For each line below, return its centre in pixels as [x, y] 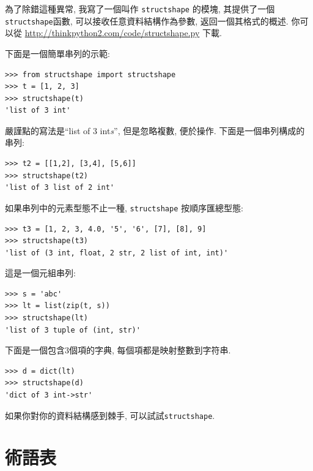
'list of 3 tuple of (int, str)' [73, 330]
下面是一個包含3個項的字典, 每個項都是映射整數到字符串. [118, 350]
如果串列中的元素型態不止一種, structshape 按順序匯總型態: [124, 207]
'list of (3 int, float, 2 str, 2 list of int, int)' [117, 253]
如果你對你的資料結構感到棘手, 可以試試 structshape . [110, 415]
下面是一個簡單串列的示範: [57, 53]
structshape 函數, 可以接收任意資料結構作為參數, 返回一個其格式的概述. [147, 21]
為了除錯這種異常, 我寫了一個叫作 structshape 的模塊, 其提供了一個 [140, 9]
